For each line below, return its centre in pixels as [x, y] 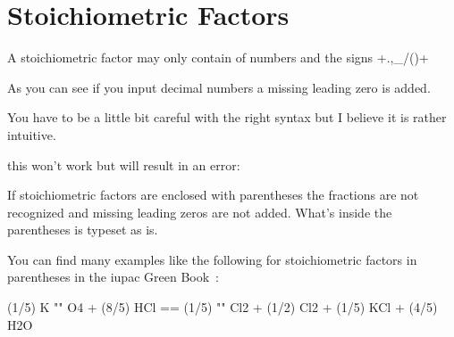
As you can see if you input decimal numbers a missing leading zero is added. [219, 87]
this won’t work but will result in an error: [124, 164]
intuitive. [32, 134]
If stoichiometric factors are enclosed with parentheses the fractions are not [213, 195]
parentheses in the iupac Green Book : [113, 277]
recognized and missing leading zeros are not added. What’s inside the [200, 212]
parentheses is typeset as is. [83, 230]
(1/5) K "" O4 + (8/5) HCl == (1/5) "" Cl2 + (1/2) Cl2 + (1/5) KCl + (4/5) [223, 307]
